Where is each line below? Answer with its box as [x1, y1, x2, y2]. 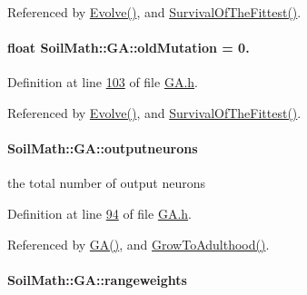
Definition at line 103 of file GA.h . [7, 73, 198, 92]
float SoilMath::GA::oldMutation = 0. [7, 38, 250, 57]
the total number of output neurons [7, 173, 205, 192]
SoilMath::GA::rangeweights [7, 270, 187, 289]
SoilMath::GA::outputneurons [7, 139, 198, 158]
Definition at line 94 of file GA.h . [7, 203, 192, 222]
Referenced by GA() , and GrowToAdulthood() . [7, 234, 270, 253]
